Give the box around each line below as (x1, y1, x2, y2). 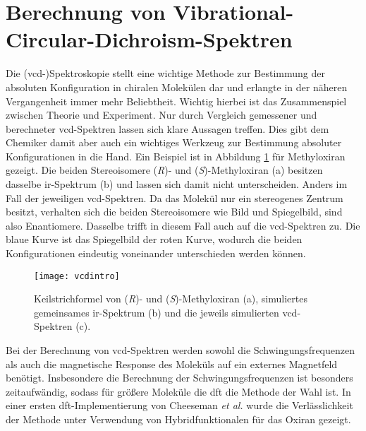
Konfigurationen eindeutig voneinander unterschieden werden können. (6, 246, 306, 261)
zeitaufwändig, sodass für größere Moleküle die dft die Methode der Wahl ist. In (6, 384, 351, 398)
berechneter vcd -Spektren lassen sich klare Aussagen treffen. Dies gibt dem (6, 121, 329, 136)
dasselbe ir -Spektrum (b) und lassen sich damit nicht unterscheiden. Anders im (6, 177, 348, 191)
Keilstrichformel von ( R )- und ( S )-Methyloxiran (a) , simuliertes (34, 291, 307, 306)
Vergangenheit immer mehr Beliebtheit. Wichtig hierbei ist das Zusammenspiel (6, 93, 347, 108)
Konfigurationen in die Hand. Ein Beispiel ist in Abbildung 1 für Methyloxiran (6, 148, 346, 163)
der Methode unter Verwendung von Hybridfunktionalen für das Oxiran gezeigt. (6, 412, 351, 427)
